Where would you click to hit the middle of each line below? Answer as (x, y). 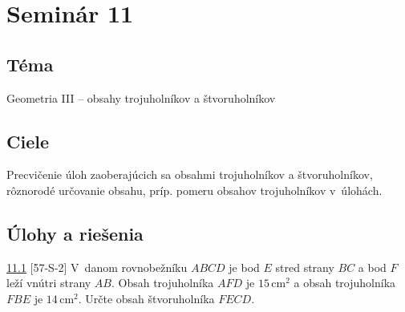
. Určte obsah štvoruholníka (146, 298)
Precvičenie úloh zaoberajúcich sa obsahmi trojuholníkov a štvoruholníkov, (190, 174)
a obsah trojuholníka (345, 283)
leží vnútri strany (49, 283)
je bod (244, 267)
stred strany (305, 267)
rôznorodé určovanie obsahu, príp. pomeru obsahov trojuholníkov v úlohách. (194, 190)
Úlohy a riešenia (75, 233)
